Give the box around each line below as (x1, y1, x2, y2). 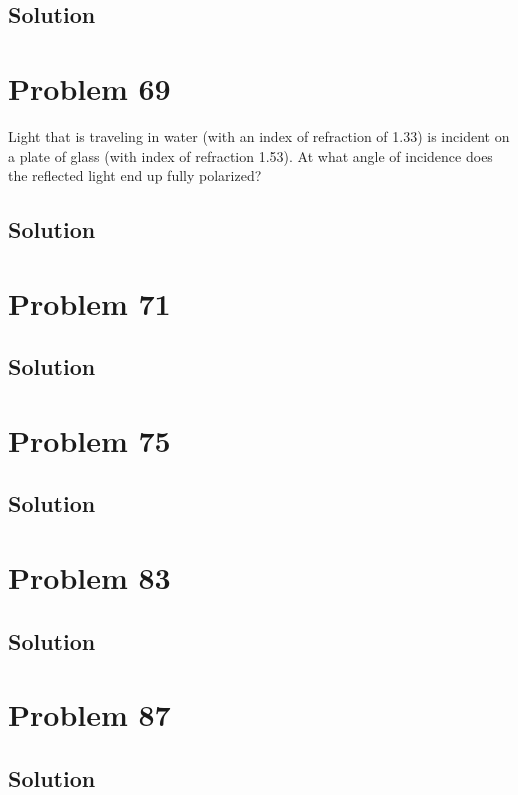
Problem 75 (8, 419, 171, 460)
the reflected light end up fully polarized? (8, 165, 262, 186)
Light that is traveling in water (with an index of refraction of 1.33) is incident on (8, 125, 510, 146)
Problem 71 (8, 282, 171, 323)
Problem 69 (8, 67, 171, 108)
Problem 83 (8, 556, 171, 597)
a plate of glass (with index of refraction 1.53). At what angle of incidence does (8, 145, 493, 166)
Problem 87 (8, 694, 171, 735)
